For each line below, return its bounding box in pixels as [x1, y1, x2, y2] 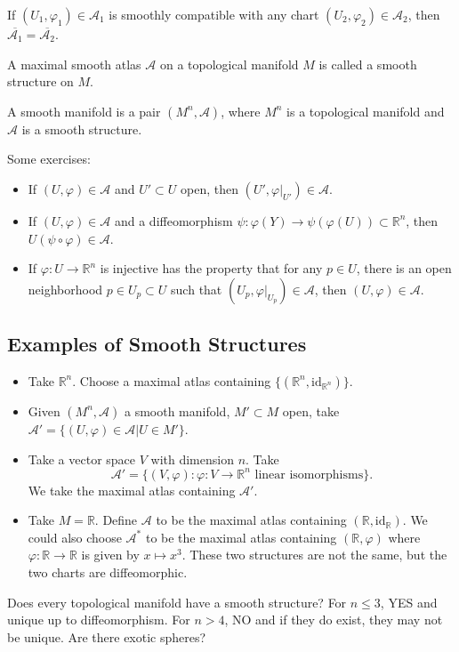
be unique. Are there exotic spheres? [7, 627, 206, 646]
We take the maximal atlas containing [28, 480, 236, 499]
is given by [81, 545, 140, 564]
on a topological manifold [159, 54, 299, 73]
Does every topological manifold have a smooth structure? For [7, 592, 347, 611]
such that [171, 279, 222, 298]
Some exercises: [7, 149, 91, 168]
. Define [94, 511, 138, 529]
